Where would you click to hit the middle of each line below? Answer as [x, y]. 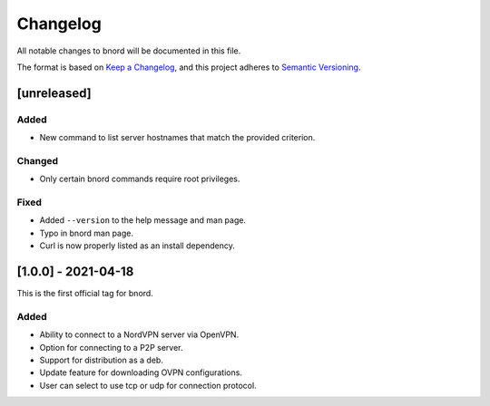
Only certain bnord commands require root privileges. [140, 179]
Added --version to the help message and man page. [143, 220]
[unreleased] [54, 93]
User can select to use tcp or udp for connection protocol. [148, 385]
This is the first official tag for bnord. [85, 294]
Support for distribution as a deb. [101, 360]
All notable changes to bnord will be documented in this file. [129, 51]
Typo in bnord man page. [87, 233]
